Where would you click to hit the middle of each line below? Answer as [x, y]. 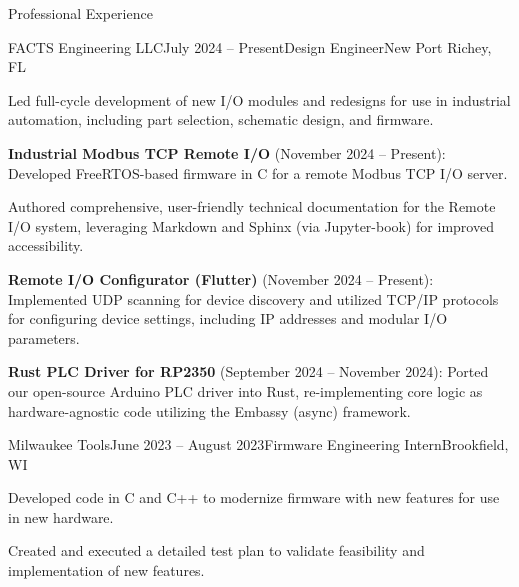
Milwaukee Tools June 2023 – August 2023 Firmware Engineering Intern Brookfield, [258, 444]
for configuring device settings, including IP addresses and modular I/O [228, 318]
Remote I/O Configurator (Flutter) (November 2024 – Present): [221, 278]
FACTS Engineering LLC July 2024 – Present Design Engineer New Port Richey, [250, 46]
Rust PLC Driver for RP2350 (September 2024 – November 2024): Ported [248, 371]
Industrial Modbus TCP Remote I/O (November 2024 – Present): [227, 152]
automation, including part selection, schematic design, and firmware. [221, 119]
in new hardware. [61, 516]
